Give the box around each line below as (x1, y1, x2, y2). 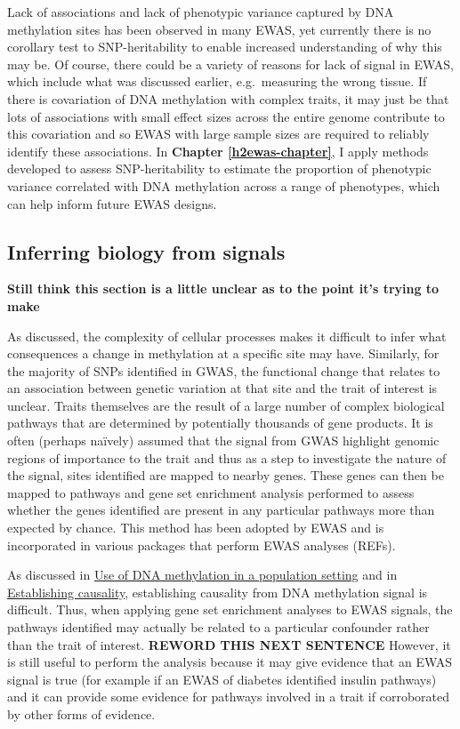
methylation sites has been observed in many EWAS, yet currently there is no (7, 20, 432, 38)
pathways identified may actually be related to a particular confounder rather (7, 618, 430, 637)
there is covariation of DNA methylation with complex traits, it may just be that (7, 89, 449, 108)
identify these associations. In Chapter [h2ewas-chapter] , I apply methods (7, 141, 429, 160)
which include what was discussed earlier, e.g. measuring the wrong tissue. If (7, 72, 427, 91)
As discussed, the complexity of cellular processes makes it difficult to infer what (7, 326, 447, 345)
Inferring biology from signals (7, 237, 286, 265)
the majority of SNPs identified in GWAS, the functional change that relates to (7, 361, 440, 380)
